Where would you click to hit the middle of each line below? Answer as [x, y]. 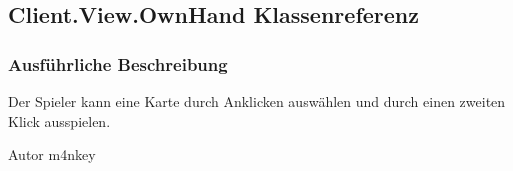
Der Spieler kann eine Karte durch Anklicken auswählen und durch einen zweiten [257, 101]
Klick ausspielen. [59, 120]
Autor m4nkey [52, 154]
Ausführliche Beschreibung [118, 63]
